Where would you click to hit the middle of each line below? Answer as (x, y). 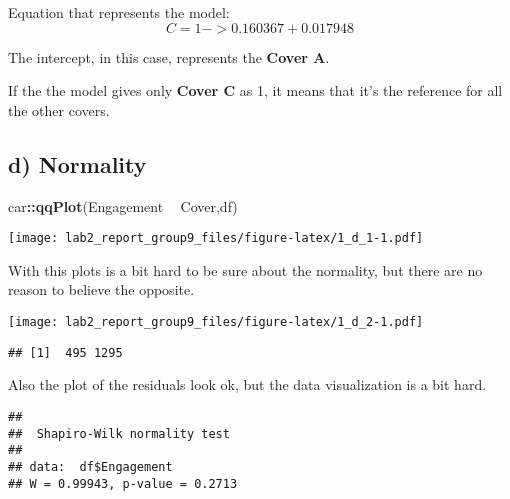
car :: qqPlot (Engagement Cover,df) (123, 205)
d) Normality (77, 163)
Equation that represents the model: (119, 12)
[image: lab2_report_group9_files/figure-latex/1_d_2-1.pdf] (216, 322)
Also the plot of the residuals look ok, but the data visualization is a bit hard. (247, 384)
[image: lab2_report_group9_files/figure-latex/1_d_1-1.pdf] (216, 238)
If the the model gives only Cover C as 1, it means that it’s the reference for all (255, 90)
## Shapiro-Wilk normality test (119, 433)
